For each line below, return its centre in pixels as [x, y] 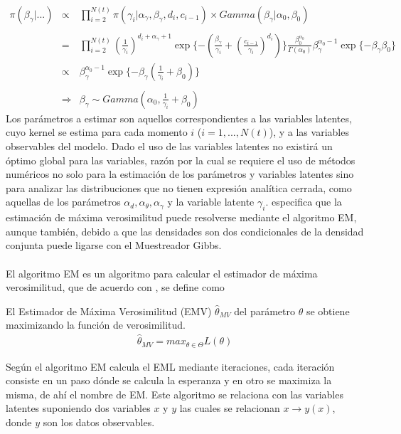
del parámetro [264, 311]
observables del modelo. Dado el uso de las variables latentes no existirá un [169, 145]
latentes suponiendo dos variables [78, 408]
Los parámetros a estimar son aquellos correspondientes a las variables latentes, [179, 118]
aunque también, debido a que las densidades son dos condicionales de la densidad [185, 231]
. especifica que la [304, 202]
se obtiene [328, 311]
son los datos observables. [99, 422]
